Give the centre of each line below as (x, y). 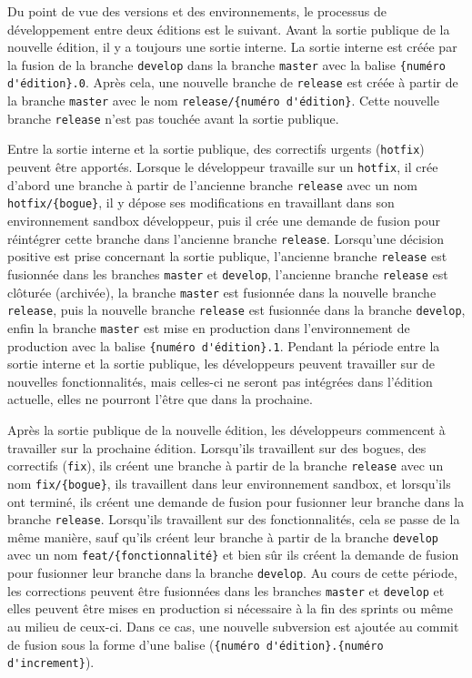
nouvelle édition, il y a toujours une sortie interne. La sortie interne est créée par (232, 47)
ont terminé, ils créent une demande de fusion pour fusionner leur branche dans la (236, 501)
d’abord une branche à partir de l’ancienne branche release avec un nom (212, 184)
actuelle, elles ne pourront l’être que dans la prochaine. (160, 399)
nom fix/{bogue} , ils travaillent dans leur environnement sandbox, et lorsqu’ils (229, 483)
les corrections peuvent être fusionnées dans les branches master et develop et (226, 590)
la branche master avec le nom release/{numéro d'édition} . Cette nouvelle (223, 101)
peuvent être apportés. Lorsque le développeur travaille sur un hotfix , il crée (223, 167)
